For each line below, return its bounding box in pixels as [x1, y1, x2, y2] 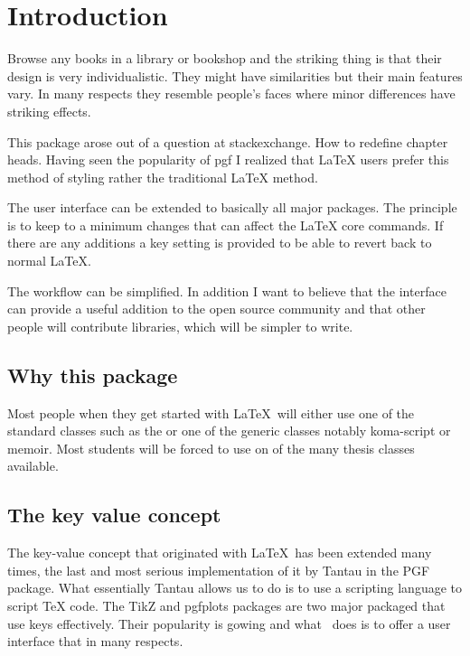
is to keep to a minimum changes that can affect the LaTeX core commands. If [7, 215, 444, 234]
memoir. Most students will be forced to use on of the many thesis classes [7, 438, 415, 457]
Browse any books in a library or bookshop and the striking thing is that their [7, 49, 442, 68]
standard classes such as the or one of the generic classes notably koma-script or [7, 421, 451, 440]
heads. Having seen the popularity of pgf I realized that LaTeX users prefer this [7, 150, 449, 169]
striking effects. [7, 101, 91, 120]
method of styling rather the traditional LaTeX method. [7, 167, 318, 186]
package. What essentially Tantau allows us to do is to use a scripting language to [7, 578, 462, 597]
